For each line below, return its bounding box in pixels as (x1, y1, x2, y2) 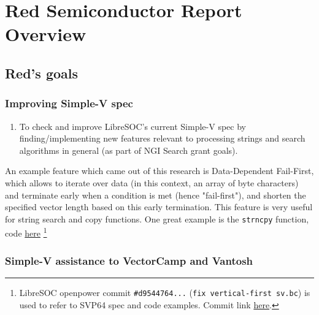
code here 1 (5, 225, 47, 240)
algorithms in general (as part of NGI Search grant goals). (19, 143, 238, 156)
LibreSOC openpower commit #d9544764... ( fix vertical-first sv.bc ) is (19, 286, 310, 298)
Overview (5, 21, 86, 47)
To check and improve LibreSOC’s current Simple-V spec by (19, 120, 246, 132)
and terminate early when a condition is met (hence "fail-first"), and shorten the (5, 188, 306, 201)
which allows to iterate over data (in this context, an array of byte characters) (5, 176, 299, 189)
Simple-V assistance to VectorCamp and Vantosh (5, 252, 253, 268)
